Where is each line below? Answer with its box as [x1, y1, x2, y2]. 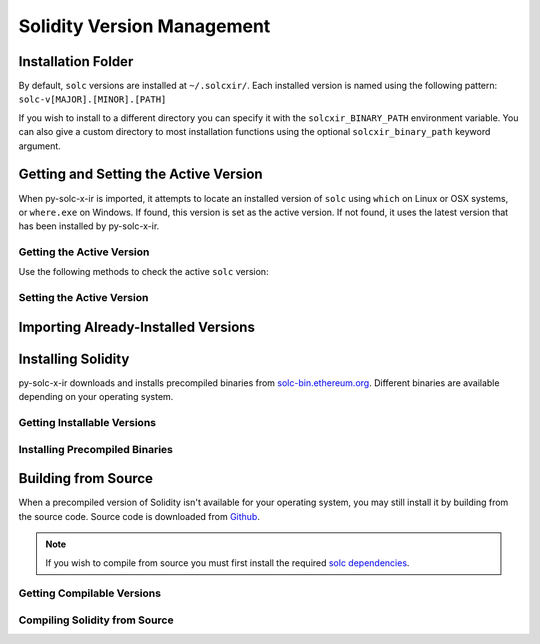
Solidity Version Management [18, 15, 271, 37]
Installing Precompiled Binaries [18, 442, 174, 456]
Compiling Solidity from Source [18, 613, 174, 627]
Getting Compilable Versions [18, 586, 162, 600]
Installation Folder [18, 53, 134, 70]
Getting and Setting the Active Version [18, 166, 264, 183]
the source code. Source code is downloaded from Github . [18, 510, 260, 522]
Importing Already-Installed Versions [18, 318, 255, 335]
